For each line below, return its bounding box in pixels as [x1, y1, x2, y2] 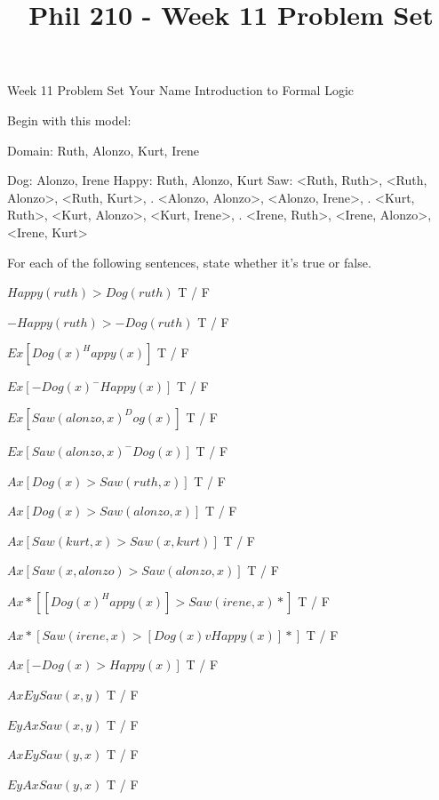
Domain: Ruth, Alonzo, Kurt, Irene [7, 140, 199, 159]
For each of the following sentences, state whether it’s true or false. [7, 252, 371, 271]
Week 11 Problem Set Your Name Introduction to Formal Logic [7, 81, 355, 100]
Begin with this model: [7, 110, 132, 129]
